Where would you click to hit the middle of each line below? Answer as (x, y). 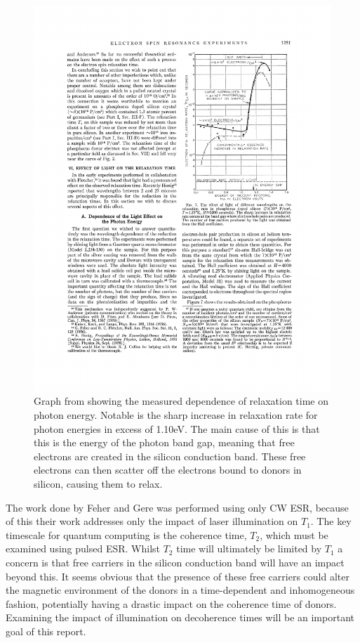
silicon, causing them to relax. (98, 484)
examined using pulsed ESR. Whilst (83, 548)
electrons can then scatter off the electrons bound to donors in (168, 470)
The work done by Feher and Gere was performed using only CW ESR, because (177, 507)
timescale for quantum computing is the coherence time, (126, 534)
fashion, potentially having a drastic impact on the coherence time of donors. (171, 603)
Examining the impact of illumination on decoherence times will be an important (180, 617)
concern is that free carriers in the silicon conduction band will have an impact (175, 563)
